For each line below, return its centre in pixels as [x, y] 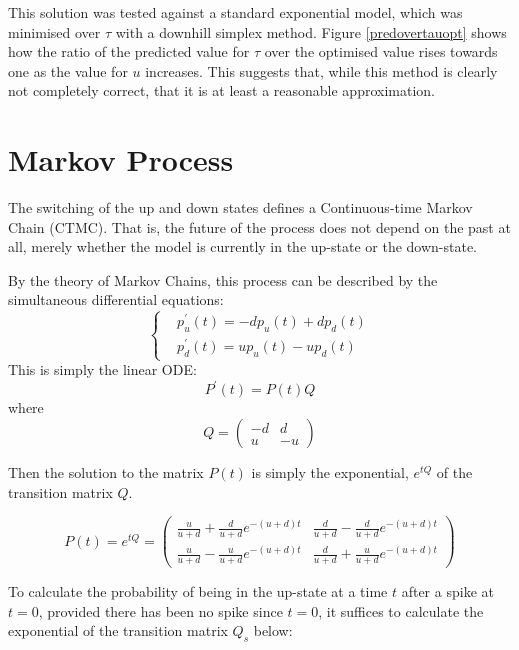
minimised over [54, 31]
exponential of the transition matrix [118, 630]
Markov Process [121, 159]
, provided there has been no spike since [160, 610]
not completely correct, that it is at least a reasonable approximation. [221, 90]
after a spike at [447, 591]
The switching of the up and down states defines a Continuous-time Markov [240, 207]
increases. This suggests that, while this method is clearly [321, 70]
